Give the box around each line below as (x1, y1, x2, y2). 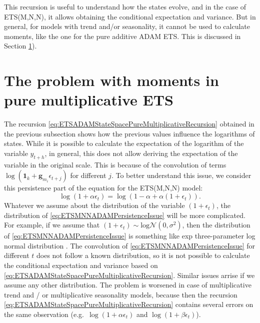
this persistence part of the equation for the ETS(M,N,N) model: (4, 182, 203, 193)
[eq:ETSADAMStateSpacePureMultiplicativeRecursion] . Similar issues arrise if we (4, 269, 255, 280)
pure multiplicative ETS (4, 89, 173, 110)
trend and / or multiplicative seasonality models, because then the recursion (4, 289, 237, 299)
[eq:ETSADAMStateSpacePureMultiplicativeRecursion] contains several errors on (4, 299, 253, 309)
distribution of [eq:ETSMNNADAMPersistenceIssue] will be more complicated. (4, 209, 245, 220)
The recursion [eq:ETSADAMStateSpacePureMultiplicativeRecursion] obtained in (4, 118, 254, 129)
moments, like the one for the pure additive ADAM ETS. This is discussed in (4, 30, 241, 41)
